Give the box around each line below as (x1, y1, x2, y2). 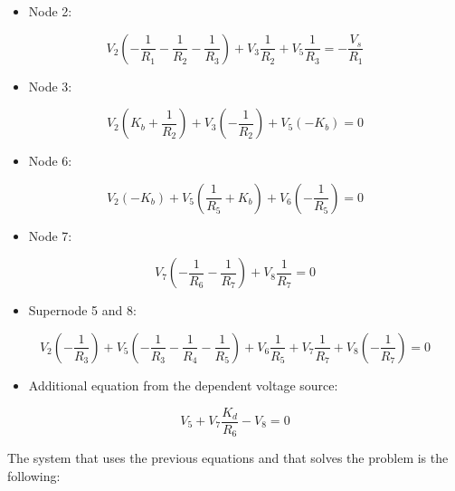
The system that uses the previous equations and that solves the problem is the (7, 448, 449, 467)
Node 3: (28, 76, 72, 95)
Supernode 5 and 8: (28, 301, 137, 320)
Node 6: (28, 151, 72, 170)
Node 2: (28, 2, 72, 20)
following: (7, 466, 61, 485)
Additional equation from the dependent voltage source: (28, 375, 338, 394)
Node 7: (28, 226, 72, 245)
